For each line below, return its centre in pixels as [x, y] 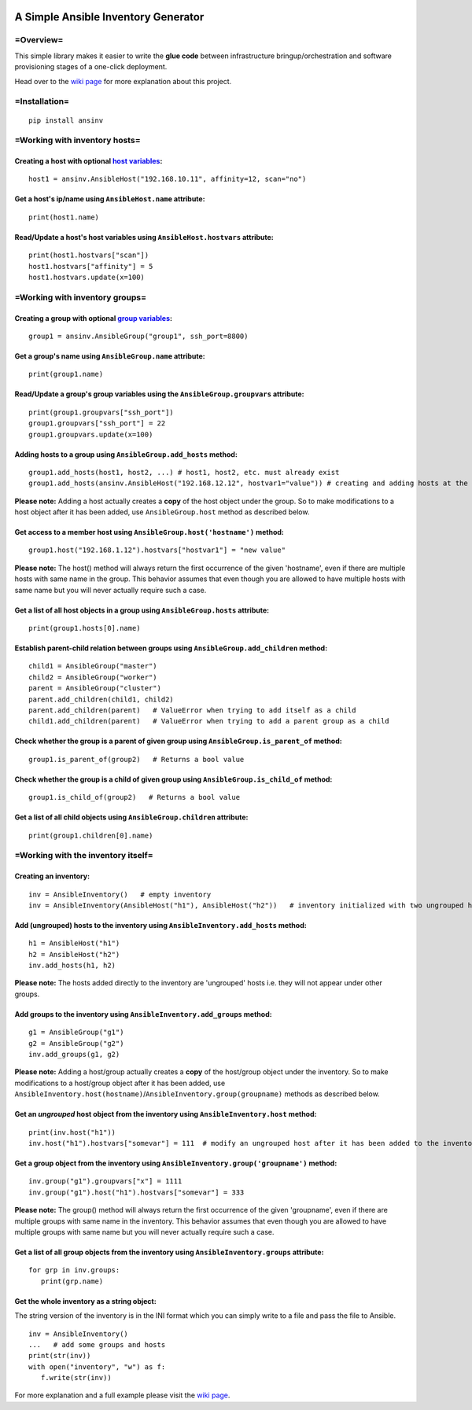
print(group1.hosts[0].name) [85, 628]
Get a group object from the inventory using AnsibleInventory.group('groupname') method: [176, 1163]
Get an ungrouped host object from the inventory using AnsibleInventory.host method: [166, 1114]
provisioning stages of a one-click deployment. [91, 67]
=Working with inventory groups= [81, 297]
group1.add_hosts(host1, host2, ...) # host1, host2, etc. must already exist [184, 472]
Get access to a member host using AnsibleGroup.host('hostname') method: [149, 532]
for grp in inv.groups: [74, 1270]
